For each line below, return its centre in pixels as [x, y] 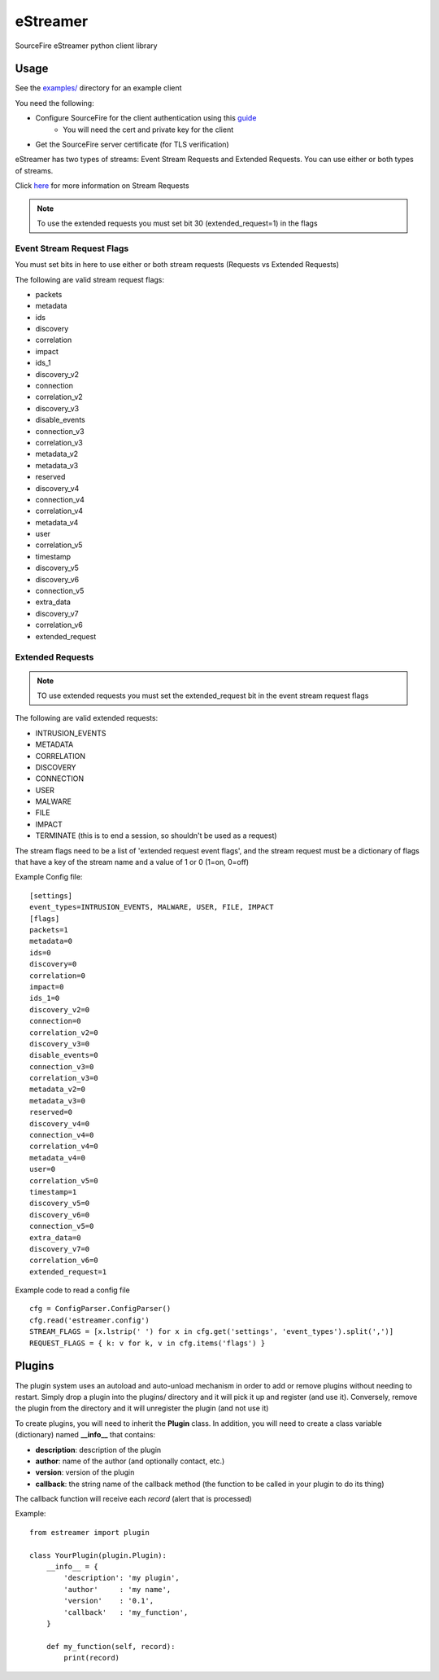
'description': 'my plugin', [122, 1578]
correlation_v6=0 [64, 1261]
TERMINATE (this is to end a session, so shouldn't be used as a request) [156, 836]
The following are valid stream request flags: [90, 279]
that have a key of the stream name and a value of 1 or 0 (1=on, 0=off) [132, 862]
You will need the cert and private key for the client [148, 129]
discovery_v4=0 [60, 1123]
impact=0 [47, 987]
